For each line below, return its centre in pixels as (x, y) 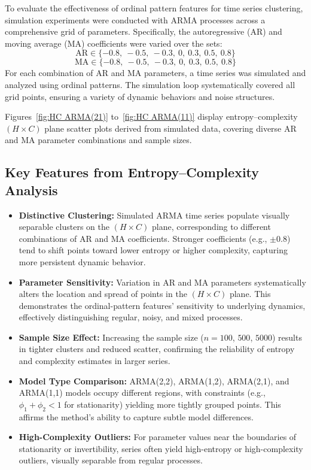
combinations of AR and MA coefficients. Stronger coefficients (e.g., (143, 238)
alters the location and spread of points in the (103, 294)
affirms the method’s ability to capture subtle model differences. (136, 416)
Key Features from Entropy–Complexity (132, 172)
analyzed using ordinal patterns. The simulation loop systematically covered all (150, 84)
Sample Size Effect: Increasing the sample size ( (111, 337)
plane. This (250, 294)
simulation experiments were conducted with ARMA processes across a (135, 19)
